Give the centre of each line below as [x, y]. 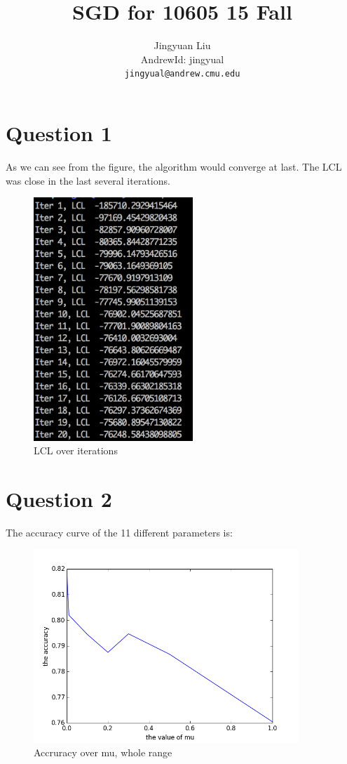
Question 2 [59, 499]
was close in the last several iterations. [88, 180]
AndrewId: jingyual [182, 59]
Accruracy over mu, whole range [103, 752]
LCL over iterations [76, 450]
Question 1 [59, 132]
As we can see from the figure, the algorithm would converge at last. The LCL [174, 166]
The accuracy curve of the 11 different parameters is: [119, 533]
